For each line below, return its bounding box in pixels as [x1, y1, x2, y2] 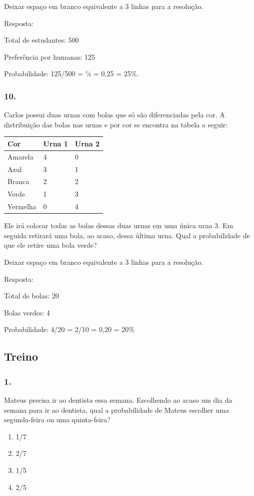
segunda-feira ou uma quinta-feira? [4, 414, 110, 425]
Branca [7, 176, 29, 187]
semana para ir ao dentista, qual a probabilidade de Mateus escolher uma [4, 404, 229, 415]
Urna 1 [43, 138, 68, 148]
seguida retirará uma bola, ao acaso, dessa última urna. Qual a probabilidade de [4, 230, 250, 240]
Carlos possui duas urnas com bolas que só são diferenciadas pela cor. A [4, 109, 225, 120]
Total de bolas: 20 [4, 290, 59, 301]
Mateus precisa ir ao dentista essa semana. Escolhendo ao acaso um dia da [4, 394, 232, 405]
